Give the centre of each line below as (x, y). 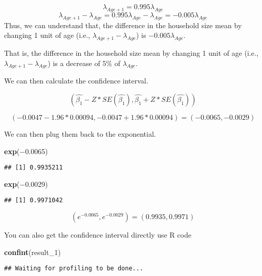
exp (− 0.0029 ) (26, 184)
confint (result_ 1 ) (32, 252)
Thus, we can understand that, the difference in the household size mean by (123, 25)
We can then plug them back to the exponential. (80, 133)
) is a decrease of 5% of (84, 63)
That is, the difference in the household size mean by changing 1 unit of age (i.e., (131, 52)
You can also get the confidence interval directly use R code (98, 235)
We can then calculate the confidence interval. (76, 81)
